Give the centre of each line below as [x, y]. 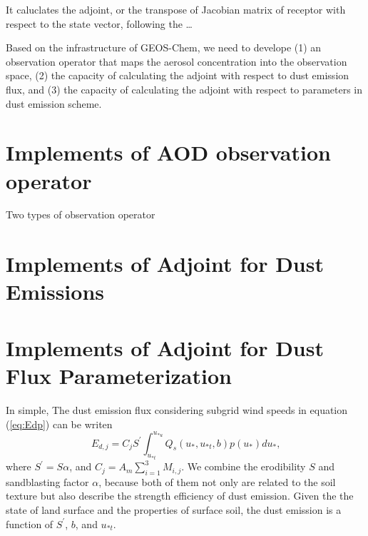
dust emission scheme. [54, 103]
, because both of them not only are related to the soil [217, 481]
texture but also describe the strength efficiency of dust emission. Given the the [180, 496]
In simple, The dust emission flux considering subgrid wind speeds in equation [177, 409]
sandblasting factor [47, 481]
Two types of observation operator [81, 214]
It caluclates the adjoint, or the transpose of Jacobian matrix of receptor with [176, 9]
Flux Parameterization [119, 375]
